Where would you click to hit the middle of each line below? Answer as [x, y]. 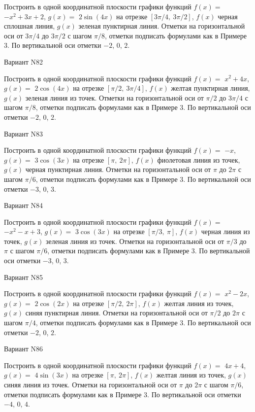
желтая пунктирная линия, [210, 88]
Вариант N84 [24, 205]
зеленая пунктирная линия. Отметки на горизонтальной [162, 26]
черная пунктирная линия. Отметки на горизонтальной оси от [118, 169]
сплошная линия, [30, 26]
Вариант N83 [24, 133]
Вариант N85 [24, 277]
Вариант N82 [24, 61]
